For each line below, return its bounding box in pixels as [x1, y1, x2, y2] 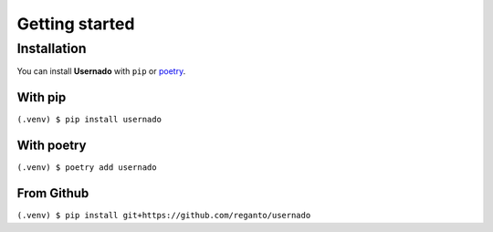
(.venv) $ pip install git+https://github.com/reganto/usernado [16, 210, 311, 221]
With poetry [16, 138, 87, 153]
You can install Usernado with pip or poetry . [16, 66, 186, 77]
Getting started [16, 14, 135, 34]
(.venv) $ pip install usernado [16, 114, 162, 125]
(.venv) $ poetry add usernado [16, 163, 157, 173]
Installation [16, 40, 87, 57]
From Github [16, 185, 89, 201]
